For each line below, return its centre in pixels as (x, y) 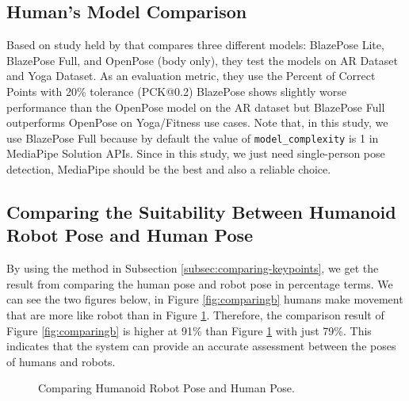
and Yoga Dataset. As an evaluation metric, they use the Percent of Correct (191, 76)
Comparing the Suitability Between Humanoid (201, 212)
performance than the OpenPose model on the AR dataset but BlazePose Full (196, 107)
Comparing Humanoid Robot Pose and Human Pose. (166, 388)
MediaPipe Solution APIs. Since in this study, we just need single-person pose (196, 153)
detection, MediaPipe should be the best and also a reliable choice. (169, 169)
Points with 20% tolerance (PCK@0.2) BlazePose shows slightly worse (177, 91)
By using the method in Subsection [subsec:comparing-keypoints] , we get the (193, 268)
